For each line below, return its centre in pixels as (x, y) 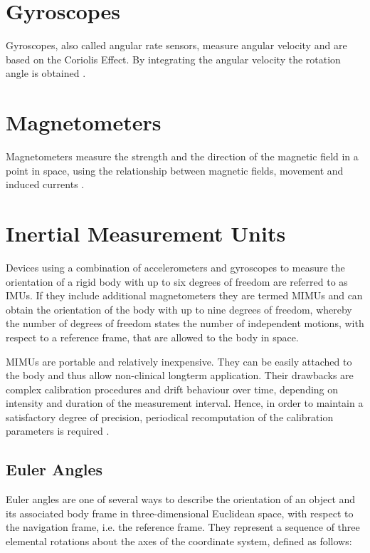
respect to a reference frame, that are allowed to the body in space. (152, 337)
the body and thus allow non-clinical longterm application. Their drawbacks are (180, 375)
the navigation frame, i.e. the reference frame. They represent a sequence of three (183, 527)
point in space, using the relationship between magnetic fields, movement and (175, 170)
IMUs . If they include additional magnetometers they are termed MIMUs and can (184, 295)
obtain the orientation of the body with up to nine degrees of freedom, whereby (179, 309)
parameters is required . (58, 431)
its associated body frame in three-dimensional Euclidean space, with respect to (180, 513)
